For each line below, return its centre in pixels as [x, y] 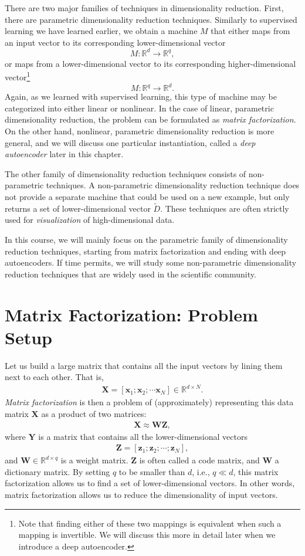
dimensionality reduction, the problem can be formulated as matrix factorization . [150, 119]
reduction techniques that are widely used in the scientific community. [131, 274]
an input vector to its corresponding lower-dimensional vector [115, 42]
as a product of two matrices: [94, 413]
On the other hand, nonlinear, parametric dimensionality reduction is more [140, 131]
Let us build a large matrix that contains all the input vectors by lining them [144, 365]
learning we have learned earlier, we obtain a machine [101, 31]
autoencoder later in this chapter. [64, 154]
